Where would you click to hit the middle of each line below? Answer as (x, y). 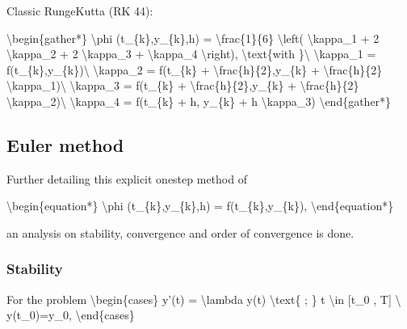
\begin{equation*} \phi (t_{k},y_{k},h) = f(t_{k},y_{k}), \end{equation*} (200, 206)
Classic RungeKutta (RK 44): (80, 11)
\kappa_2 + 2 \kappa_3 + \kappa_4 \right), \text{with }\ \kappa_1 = (191, 54)
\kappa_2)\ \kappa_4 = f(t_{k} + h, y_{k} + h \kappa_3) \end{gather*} (199, 101)
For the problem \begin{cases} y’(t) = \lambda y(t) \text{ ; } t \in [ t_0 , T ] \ (204, 299)
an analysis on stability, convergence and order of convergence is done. (180, 232)
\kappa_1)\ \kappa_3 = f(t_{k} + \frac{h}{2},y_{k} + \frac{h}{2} (183, 85)
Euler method (65, 144)
